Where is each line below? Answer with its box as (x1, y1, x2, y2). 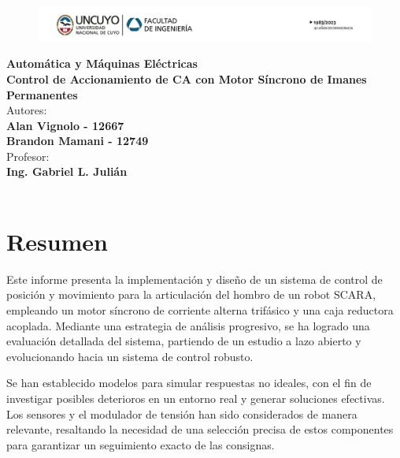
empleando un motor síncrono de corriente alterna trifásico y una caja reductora (6, 301, 394, 318)
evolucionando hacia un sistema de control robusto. (6, 348, 254, 364)
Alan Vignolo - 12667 (6, 117, 124, 133)
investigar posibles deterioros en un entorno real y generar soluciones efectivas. (6, 389, 385, 406)
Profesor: (6, 147, 50, 164)
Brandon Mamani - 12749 (6, 132, 149, 149)
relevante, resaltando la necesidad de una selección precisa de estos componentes (6, 421, 394, 438)
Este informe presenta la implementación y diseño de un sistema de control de (6, 270, 383, 287)
